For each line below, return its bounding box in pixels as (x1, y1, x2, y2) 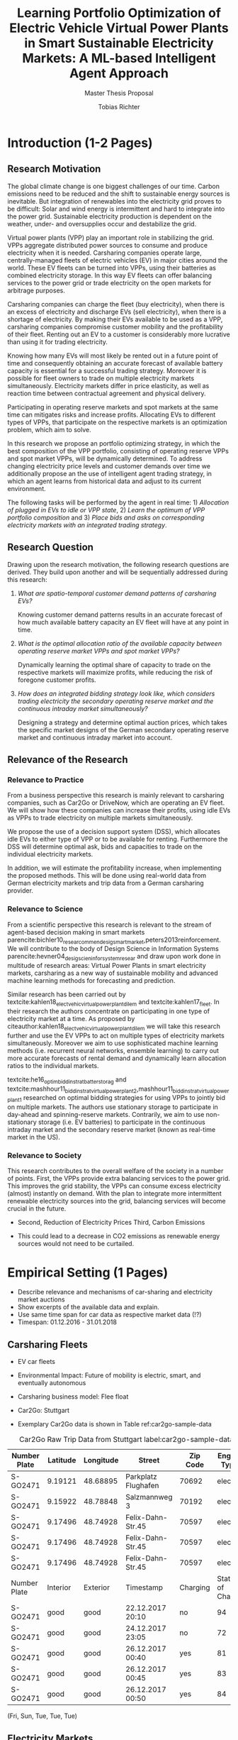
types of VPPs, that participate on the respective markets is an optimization (7, 417, 228, 426)
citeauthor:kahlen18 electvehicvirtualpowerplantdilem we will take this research (7, 1022, 221, 1032)
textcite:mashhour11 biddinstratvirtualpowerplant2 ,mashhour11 (7, 1084, 174, 1094)
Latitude (47, 1455, 76, 1465)
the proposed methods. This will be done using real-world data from (7, 871, 207, 880)
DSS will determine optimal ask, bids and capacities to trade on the (7, 842, 203, 851)
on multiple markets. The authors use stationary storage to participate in (7, 1103, 218, 1111)
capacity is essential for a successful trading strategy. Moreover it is (7, 366, 207, 375)
